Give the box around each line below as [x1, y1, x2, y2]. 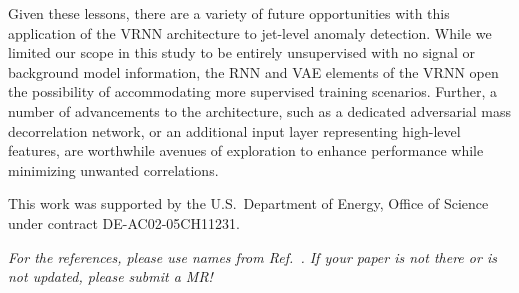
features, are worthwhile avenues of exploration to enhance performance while [8, 140, 484, 161]
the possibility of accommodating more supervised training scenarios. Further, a [8, 81, 497, 102]
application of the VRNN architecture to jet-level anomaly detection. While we [8, 22, 492, 43]
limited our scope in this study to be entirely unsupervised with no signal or [8, 42, 475, 63]
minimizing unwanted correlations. [8, 159, 219, 180]
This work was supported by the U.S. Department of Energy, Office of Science [8, 193, 489, 214]
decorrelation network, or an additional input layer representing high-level [8, 120, 461, 141]
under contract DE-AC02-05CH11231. [8, 212, 240, 233]
